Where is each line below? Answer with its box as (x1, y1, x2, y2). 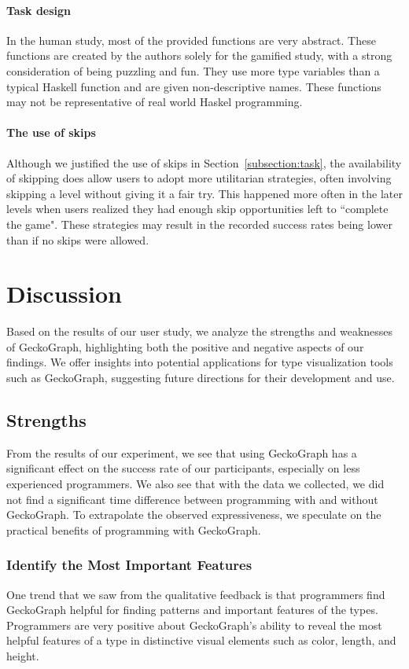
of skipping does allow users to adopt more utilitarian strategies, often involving (6, 170, 392, 186)
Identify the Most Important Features (6, 555, 252, 575)
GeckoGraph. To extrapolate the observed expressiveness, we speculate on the (6, 506, 381, 523)
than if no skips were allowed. (6, 231, 149, 248)
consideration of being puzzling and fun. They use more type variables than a (6, 62, 380, 79)
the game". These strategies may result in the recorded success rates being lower (6, 215, 392, 232)
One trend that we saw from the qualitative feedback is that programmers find (6, 586, 385, 602)
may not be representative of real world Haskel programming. (6, 94, 303, 110)
